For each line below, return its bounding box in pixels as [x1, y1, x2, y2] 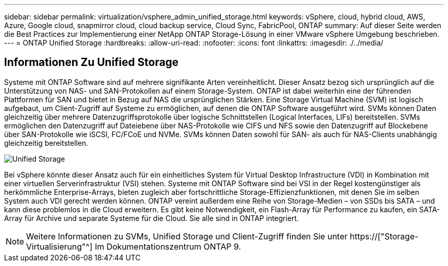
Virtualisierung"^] [26, 241, 93, 252]
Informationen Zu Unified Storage [4, 56, 179, 69]
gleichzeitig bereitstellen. [4, 138, 88, 147]
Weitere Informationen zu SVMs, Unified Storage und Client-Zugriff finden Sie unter [26, 231, 348, 241]
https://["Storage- [350, 231, 419, 241]
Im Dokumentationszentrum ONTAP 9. [95, 241, 241, 252]
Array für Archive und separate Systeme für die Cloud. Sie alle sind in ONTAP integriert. [4, 213, 299, 223]
